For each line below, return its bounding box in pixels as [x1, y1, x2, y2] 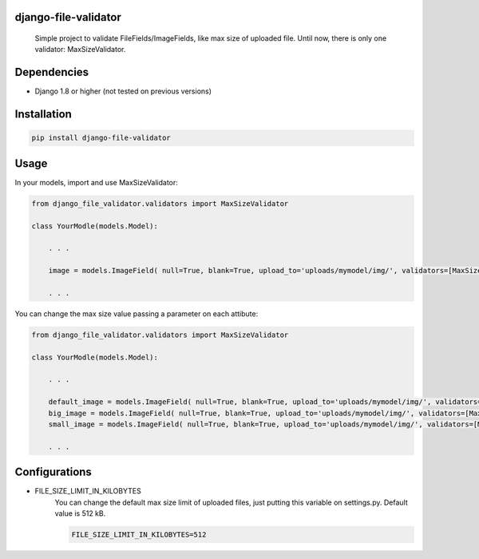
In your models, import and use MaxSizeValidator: [14, 177, 179, 187]
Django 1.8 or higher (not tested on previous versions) [34, 86, 212, 96]
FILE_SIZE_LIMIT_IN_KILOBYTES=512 [71, 530, 207, 539]
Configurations [14, 466, 92, 479]
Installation [14, 108, 72, 121]
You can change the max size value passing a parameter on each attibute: [14, 308, 259, 319]
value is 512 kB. [54, 509, 106, 518]
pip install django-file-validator [31, 133, 171, 143]
